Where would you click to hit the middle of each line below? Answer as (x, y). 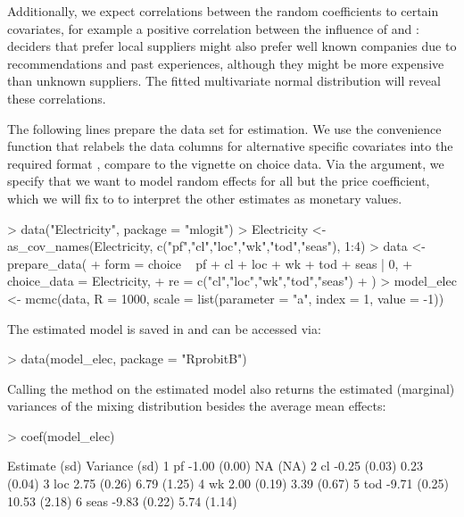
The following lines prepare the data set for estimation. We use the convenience (224, 128)
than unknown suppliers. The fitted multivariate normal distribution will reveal (224, 81)
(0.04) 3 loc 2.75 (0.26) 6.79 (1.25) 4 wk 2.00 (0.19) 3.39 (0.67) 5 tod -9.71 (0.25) (228, 484)
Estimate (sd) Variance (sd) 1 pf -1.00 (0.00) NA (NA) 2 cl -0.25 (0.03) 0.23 (215, 466)
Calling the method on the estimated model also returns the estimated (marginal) (231, 388)
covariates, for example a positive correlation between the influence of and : (213, 28)
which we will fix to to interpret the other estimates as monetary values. (205, 198)
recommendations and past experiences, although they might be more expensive (226, 63)
